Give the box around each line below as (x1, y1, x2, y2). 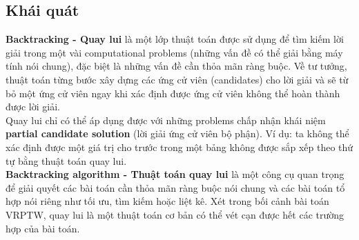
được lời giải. (6, 99, 60, 114)
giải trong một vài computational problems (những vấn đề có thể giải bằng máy (6, 45, 343, 59)
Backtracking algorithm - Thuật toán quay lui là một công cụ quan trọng (6, 167, 345, 181)
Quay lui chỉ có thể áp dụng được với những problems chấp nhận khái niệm (6, 112, 326, 127)
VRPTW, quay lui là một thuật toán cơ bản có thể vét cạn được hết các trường (6, 207, 345, 221)
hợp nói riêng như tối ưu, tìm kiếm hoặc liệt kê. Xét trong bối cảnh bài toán (6, 194, 329, 208)
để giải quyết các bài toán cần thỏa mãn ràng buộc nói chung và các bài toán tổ (6, 180, 345, 194)
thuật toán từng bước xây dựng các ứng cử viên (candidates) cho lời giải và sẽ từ (6, 72, 349, 86)
